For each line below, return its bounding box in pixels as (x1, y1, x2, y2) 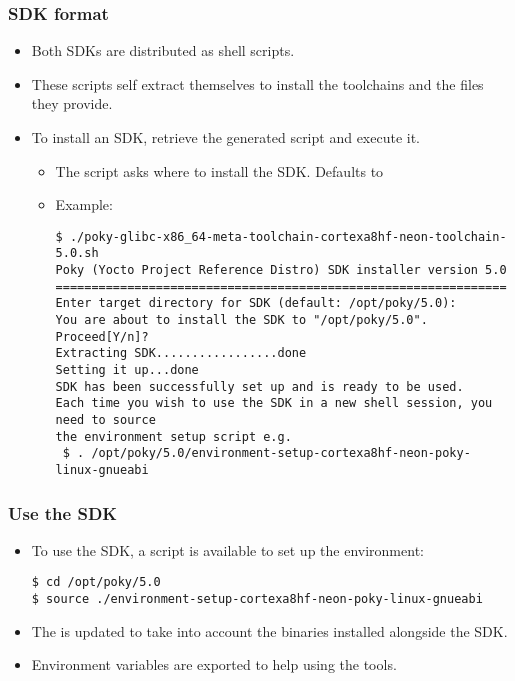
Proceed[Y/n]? (55, 329, 149, 344)
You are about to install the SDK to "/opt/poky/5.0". (55, 313, 428, 328)
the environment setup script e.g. (55, 429, 292, 444)
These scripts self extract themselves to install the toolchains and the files (31, 73, 484, 94)
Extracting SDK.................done (55, 346, 307, 361)
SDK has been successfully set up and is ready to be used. (55, 379, 464, 394)
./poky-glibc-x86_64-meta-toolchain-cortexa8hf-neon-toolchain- (69, 229, 507, 244)
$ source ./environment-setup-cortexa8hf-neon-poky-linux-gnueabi (31, 592, 483, 607)
